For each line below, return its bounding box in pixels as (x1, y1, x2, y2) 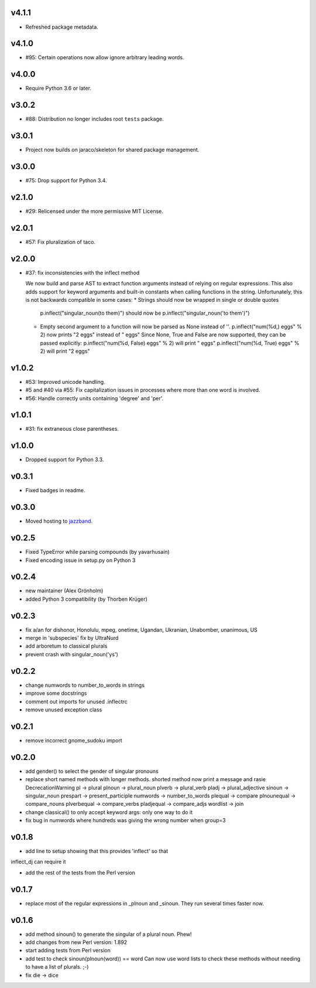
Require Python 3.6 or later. (25, 85, 92, 92)
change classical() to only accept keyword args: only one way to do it (25, 809, 193, 816)
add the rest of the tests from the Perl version (25, 869, 136, 876)
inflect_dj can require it (11, 858, 67, 866)
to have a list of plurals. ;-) (25, 963, 89, 970)
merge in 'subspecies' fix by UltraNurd (25, 635, 119, 642)
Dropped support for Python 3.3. (25, 456, 104, 463)
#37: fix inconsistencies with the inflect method (25, 269, 140, 276)
